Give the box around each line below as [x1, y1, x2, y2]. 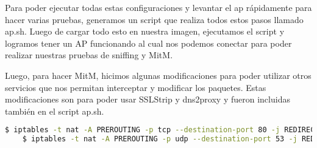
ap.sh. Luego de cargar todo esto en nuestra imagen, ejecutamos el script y [5, 25, 285, 38]
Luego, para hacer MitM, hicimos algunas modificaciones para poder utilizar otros [5, 69, 312, 81]
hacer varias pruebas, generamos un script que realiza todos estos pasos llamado [5, 13, 304, 25]
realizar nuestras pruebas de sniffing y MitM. [5, 49, 173, 61]
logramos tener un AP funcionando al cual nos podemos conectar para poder [5, 36, 292, 49]
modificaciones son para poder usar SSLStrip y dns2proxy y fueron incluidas [5, 93, 290, 106]
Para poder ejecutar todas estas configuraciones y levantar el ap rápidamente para [5, 1, 312, 13]
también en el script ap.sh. [5, 104, 104, 117]
